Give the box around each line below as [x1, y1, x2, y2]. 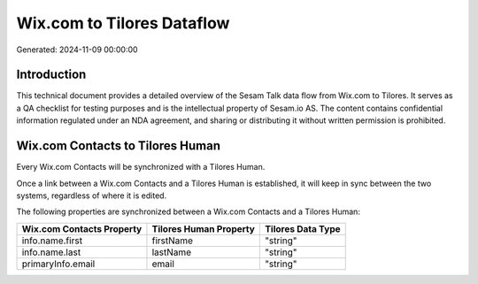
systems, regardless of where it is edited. [16, 190, 167, 201]
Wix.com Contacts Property [21, 222, 143, 234]
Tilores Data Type [264, 222, 341, 234]
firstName [151, 234, 194, 247]
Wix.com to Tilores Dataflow [16, 13, 230, 33]
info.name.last [21, 246, 81, 258]
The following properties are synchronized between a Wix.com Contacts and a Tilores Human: [16, 206, 360, 217]
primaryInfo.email [21, 257, 96, 270]
